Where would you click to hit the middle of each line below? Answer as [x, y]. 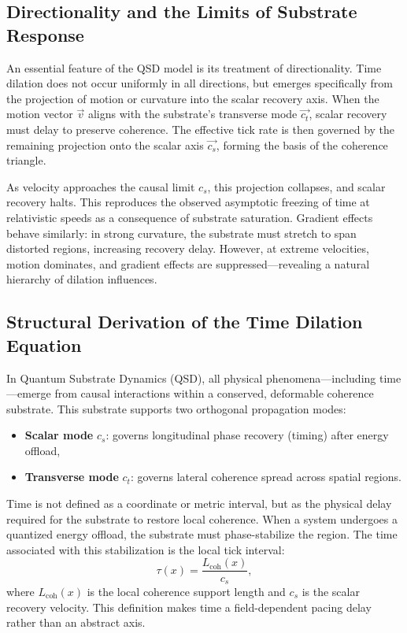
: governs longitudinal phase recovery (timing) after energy [247, 435]
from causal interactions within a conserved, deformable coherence [214, 393]
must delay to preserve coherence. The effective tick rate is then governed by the [201, 129]
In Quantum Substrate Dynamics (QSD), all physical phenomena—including [191, 378]
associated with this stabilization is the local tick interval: [146, 549]
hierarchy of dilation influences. [82, 279]
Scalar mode [59, 435]
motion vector [40, 114]
